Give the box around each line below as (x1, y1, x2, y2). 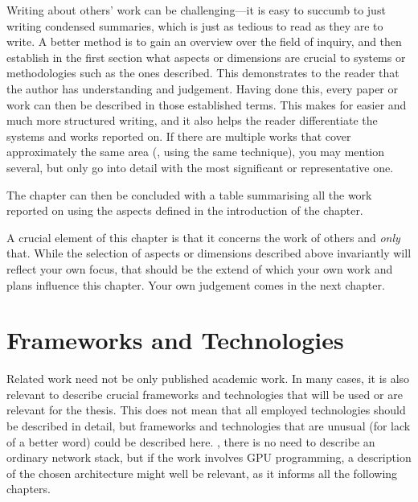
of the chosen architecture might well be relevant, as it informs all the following (6, 464, 398, 481)
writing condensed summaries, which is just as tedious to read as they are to (6, 17, 383, 34)
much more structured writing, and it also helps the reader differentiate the (6, 112, 378, 129)
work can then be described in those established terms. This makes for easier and (6, 96, 407, 113)
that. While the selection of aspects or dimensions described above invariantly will (6, 245, 412, 261)
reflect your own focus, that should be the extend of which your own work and (6, 260, 393, 277)
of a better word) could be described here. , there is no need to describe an (6, 433, 375, 450)
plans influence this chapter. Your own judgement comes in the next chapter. (6, 276, 385, 293)
